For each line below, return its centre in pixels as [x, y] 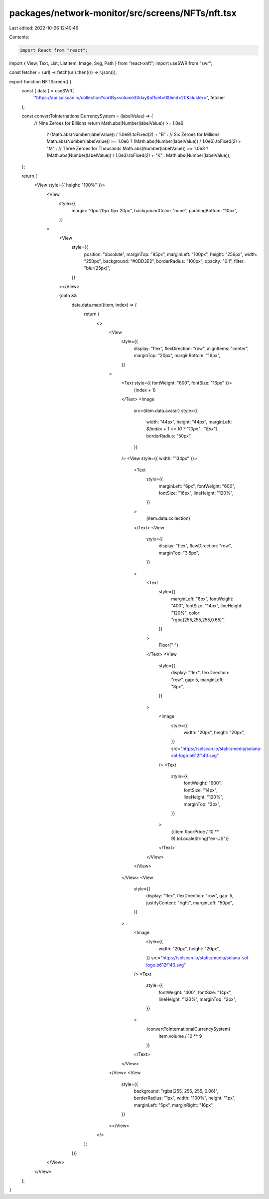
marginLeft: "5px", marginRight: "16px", [174, 1105]
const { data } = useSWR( [48, 91]
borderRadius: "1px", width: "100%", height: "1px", [185, 1098]
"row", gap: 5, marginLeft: [198, 680]
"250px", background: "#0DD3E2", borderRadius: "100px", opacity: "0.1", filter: [164, 261]
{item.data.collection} [168, 518]
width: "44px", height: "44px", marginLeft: [189, 421]
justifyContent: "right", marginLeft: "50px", [190, 903]
